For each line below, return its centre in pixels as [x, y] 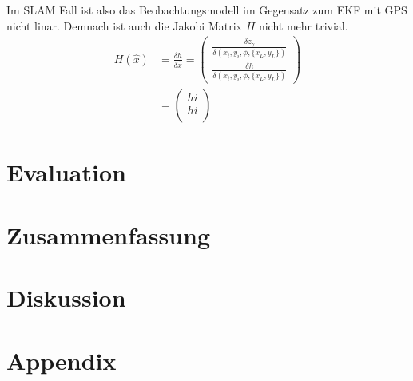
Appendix [62, 360]
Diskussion [66, 298]
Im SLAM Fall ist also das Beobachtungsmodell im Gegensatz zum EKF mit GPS [207, 10]
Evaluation [66, 172]
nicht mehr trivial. [303, 25]
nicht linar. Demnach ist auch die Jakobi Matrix [124, 25]
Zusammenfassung [109, 234]
